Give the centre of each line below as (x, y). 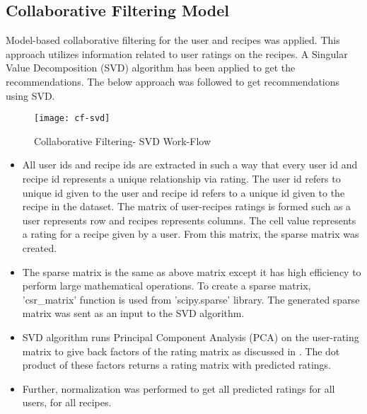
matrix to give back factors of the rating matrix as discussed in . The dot (181, 351)
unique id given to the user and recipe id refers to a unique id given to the (183, 192)
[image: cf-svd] (72, 119)
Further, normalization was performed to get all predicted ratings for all (179, 388)
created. (40, 247)
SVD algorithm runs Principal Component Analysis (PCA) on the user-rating (191, 337)
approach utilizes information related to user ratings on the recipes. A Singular (177, 53)
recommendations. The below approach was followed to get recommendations (173, 81)
